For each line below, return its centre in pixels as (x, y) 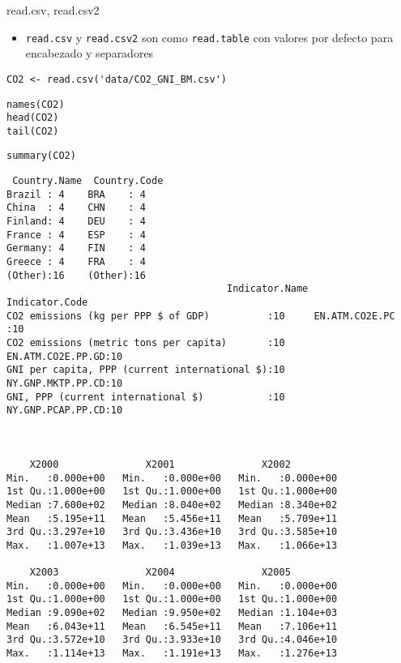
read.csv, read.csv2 (53, 10)
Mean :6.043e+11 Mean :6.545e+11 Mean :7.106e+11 (172, 626)
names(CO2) (36, 104)
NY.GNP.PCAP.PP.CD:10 (65, 411)
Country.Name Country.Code (88, 181)
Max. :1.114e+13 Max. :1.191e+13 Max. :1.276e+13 (172, 654)
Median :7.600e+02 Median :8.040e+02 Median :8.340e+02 (172, 505)
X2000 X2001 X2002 (160, 464)
